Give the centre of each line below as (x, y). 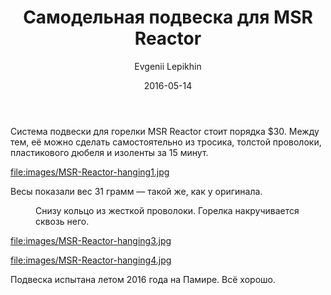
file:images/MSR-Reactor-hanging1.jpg (90, 172)
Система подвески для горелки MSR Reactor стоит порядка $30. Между (165, 131)
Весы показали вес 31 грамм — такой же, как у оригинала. (136, 191)
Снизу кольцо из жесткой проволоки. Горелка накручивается (167, 210)
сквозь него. (62, 221)
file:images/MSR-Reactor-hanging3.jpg (91, 240)
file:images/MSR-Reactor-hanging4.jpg (91, 260)
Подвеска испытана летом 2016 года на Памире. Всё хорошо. (143, 279)
